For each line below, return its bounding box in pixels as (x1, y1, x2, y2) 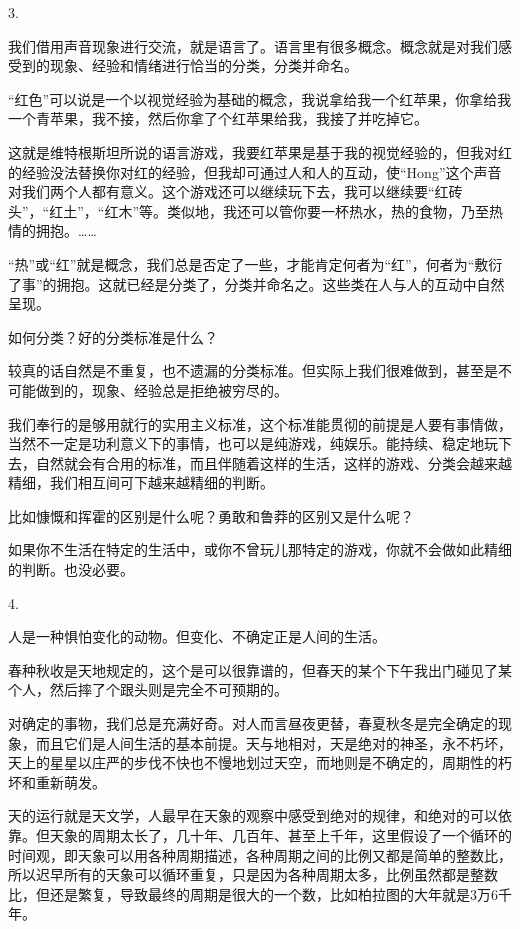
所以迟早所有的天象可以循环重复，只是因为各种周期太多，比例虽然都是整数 (8, 864, 498, 885)
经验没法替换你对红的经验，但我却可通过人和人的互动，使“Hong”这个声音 (21, 161, 502, 182)
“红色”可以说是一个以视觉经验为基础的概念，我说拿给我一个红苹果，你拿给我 (8, 88, 512, 109)
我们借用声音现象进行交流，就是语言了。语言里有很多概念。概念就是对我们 (8, 35, 498, 56)
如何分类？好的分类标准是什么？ (8, 326, 218, 347)
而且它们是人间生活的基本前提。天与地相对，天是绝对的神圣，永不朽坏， (35, 732, 512, 753)
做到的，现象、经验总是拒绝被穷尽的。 (35, 379, 288, 400)
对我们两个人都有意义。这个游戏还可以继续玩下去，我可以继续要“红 (8, 181, 449, 202)
